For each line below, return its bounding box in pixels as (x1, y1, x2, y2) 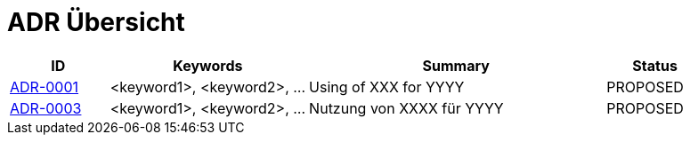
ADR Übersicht (7, 7, 185, 37)
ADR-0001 (10, 77, 79, 96)
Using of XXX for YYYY (309, 77, 465, 96)
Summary (422, 56, 490, 75)
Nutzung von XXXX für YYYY (309, 99, 504, 117)
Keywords (173, 56, 243, 75)
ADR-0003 (10, 99, 82, 117)
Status (632, 56, 678, 75)
